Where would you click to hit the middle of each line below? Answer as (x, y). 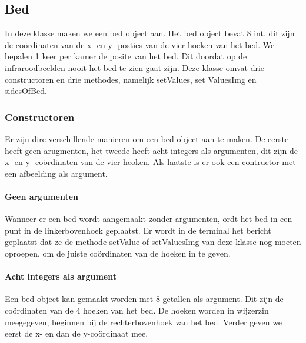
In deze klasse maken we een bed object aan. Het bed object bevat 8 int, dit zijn (150, 33)
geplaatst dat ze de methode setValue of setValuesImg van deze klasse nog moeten (153, 242)
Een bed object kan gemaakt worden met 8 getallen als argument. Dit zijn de (144, 299)
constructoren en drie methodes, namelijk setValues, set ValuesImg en (131, 79)
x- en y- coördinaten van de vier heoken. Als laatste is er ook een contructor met (150, 162)
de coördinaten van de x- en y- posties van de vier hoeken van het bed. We (140, 44)
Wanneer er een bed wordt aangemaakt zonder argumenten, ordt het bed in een (149, 219)
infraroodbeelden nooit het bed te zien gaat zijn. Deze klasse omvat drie (135, 67)
